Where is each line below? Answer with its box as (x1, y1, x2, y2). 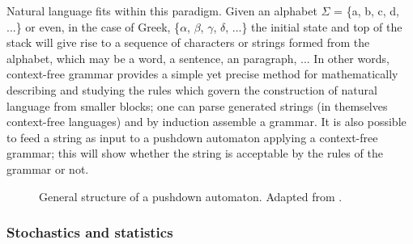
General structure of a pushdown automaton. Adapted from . (39, 187, 343, 204)
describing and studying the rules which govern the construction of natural (6, 81, 377, 98)
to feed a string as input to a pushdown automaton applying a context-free (6, 128, 378, 145)
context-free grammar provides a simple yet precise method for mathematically (6, 65, 398, 82)
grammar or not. (6, 160, 89, 177)
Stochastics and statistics (6, 222, 173, 242)
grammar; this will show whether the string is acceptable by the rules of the (6, 145, 383, 162)
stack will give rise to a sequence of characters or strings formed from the (6, 34, 370, 51)
